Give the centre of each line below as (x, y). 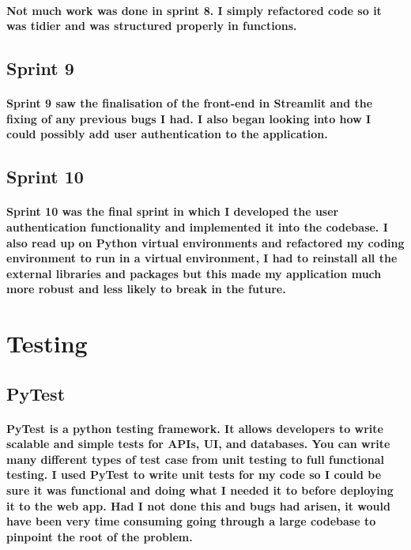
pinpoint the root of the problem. (100, 536)
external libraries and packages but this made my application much (194, 273)
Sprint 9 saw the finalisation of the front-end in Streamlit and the (190, 103)
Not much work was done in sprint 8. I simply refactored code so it (194, 10)
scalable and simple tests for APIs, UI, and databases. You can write (198, 444)
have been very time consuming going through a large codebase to (191, 521)
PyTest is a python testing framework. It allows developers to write (195, 428)
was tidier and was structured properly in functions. (152, 26)
